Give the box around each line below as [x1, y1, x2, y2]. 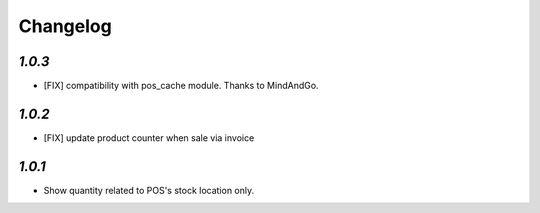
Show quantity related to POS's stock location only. [43, 184, 255, 196]
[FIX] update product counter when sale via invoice [43, 131, 255, 144]
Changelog [18, 15, 112, 37]
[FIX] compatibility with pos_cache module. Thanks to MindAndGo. [43, 80, 319, 92]
